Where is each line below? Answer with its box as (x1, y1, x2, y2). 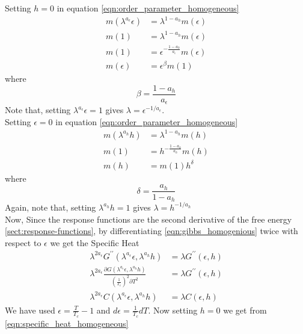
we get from (223, 303, 267, 316)
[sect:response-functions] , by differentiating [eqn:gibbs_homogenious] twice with (5, 224, 298, 237)
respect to (5, 236, 41, 249)
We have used (5, 303, 55, 316)
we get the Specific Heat (50, 236, 139, 249)
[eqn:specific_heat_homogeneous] (5, 317, 129, 329)
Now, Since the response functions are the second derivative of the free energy (5, 212, 292, 225)
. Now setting (148, 303, 198, 316)
